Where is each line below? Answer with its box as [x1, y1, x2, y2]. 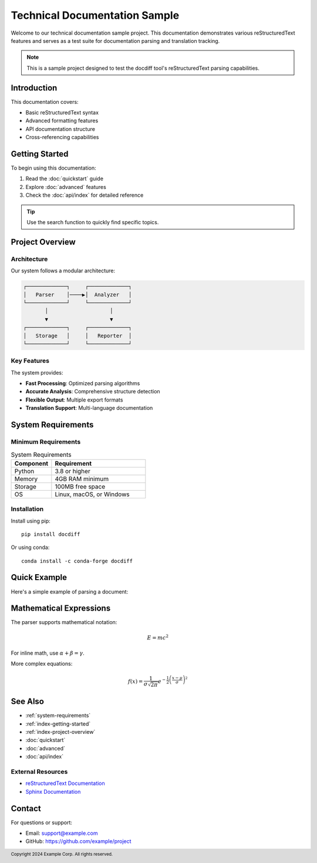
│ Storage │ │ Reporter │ [23, 332, 132, 339]
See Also [11, 696, 44, 707]
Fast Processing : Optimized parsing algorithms [25, 380, 140, 387]
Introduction [11, 83, 58, 93]
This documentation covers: [11, 98, 79, 105]
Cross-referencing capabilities [25, 134, 99, 141]
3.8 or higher [55, 467, 90, 475]
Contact [11, 803, 41, 813]
